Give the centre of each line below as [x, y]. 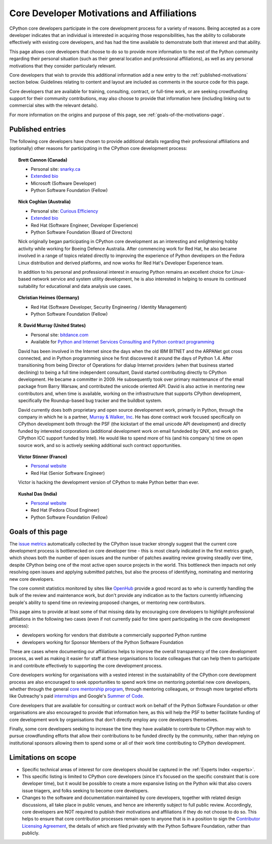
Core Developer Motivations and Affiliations [103, 13]
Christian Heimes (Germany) [49, 297]
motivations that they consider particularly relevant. [63, 66]
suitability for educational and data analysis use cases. [75, 286]
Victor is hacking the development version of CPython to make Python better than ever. [109, 482]
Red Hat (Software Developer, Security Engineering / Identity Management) [109, 307]
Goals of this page [39, 532]
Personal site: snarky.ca [56, 169]
